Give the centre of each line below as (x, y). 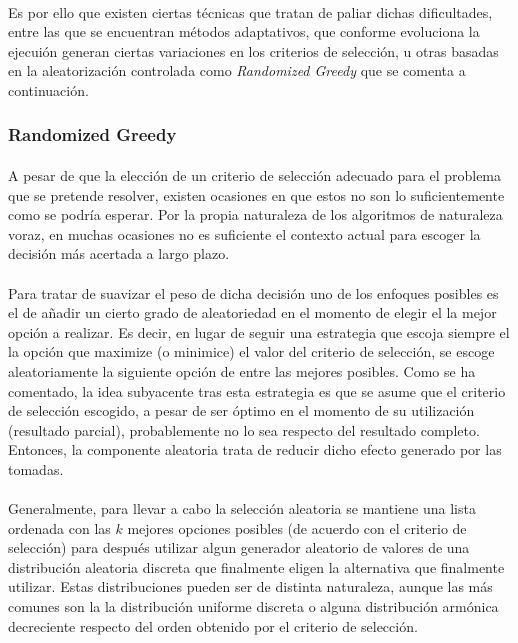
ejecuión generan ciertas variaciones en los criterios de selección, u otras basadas (253, 50)
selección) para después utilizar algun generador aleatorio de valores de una (239, 547)
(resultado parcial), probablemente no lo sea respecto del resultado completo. (244, 429)
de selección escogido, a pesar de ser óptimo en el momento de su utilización (241, 410)
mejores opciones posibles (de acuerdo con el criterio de (297, 527)
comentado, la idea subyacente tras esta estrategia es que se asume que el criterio (257, 390)
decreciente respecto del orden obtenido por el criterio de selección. (213, 625)
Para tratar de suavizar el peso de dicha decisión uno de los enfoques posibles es (253, 292)
